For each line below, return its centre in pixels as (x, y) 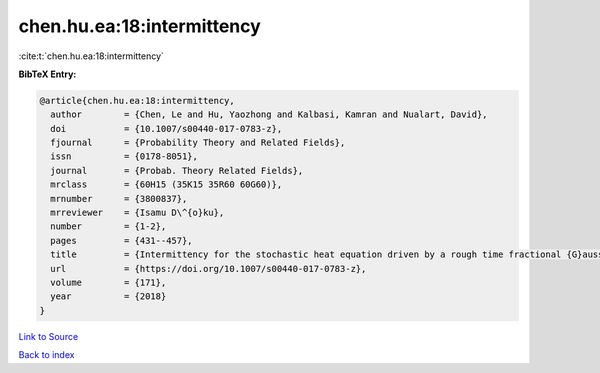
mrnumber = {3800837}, (119, 198)
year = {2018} (108, 296)
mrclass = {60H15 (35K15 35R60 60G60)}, (166, 184)
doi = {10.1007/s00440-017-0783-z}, (166, 128)
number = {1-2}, (108, 226)
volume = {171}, (108, 282)
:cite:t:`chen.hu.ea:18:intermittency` (91, 56)
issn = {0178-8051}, (124, 156)
